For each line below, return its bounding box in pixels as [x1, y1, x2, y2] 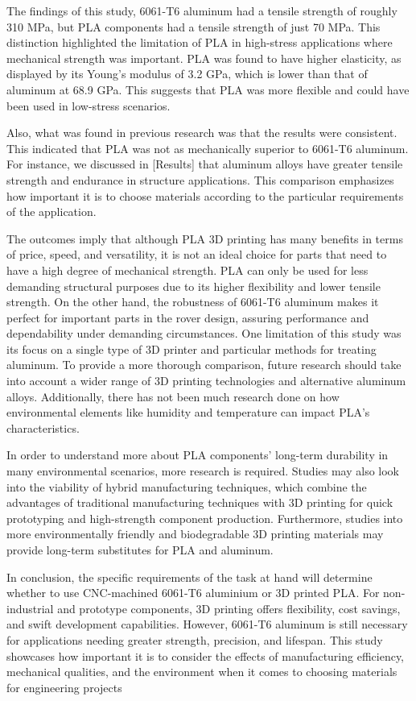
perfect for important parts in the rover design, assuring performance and [6, 309, 369, 326]
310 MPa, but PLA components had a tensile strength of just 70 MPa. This [6, 18, 381, 35]
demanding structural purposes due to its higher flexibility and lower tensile [6, 277, 381, 294]
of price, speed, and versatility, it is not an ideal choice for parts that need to [6, 246, 387, 263]
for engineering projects [6, 678, 122, 695]
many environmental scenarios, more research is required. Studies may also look [6, 462, 399, 479]
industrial [6, 599, 54, 616]
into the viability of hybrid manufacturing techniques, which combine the [6, 478, 367, 495]
